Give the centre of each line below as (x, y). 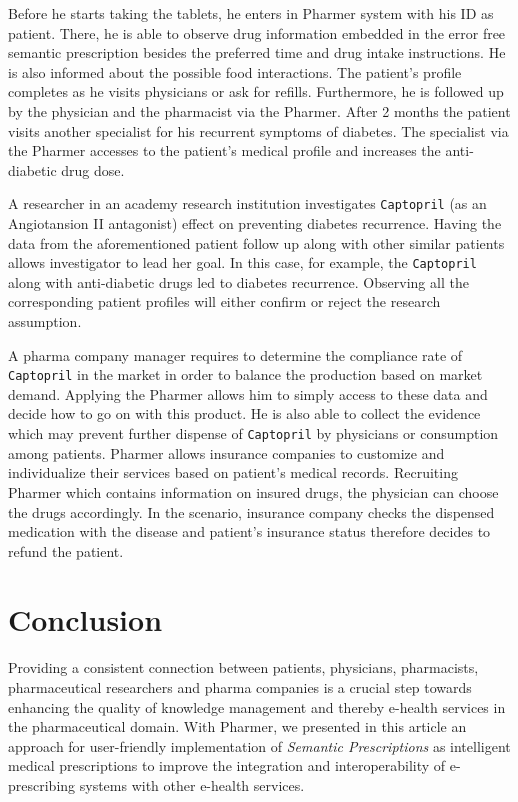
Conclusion (85, 619)
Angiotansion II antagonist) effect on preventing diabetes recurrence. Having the (255, 223)
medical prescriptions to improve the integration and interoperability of (227, 765)
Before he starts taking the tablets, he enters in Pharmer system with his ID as (251, 13)
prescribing (42, 784)
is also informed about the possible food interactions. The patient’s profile (235, 71)
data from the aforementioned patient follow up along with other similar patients (256, 242)
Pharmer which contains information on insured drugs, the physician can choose (253, 491)
